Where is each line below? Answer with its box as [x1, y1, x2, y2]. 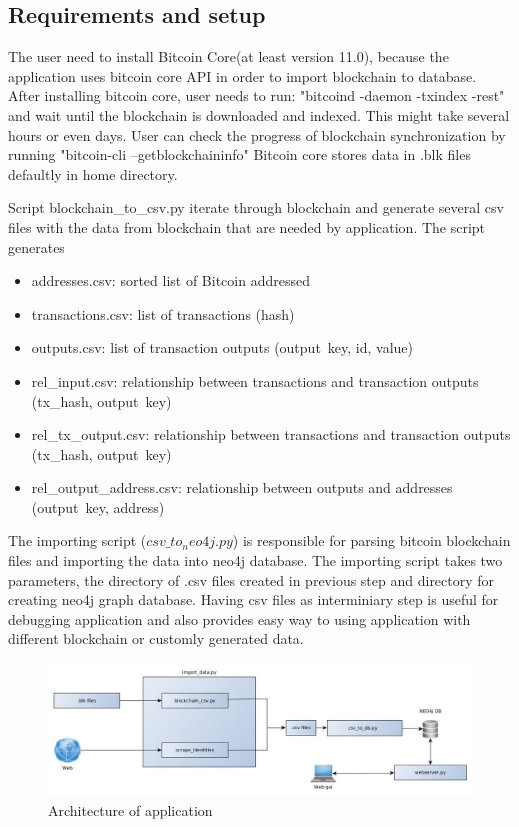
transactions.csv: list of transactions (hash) [31, 303, 295, 324]
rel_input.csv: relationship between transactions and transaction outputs [31, 370, 479, 391]
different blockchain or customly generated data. [8, 628, 304, 649]
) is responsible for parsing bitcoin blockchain [232, 530, 511, 551]
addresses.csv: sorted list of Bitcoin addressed [31, 270, 310, 291]
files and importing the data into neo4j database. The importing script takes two [8, 550, 503, 571]
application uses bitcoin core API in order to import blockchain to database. [8, 65, 477, 86]
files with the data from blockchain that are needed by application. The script [8, 216, 486, 237]
